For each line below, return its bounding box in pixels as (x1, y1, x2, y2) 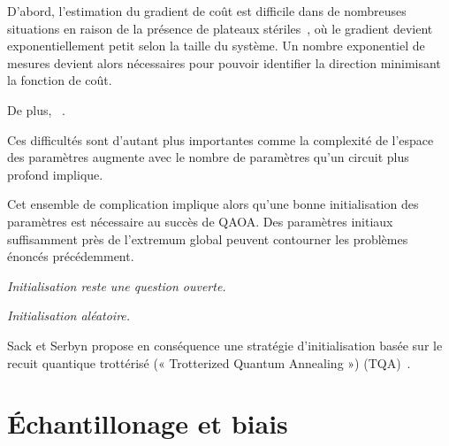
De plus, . (7, 100, 66, 119)
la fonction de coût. (7, 71, 112, 89)
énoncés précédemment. (7, 247, 134, 265)
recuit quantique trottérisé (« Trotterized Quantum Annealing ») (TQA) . (7, 353, 411, 372)
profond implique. (7, 165, 103, 183)
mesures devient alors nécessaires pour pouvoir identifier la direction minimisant (7, 53, 441, 72)
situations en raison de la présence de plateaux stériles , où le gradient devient (7, 19, 433, 37)
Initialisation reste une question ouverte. (7, 276, 226, 295)
